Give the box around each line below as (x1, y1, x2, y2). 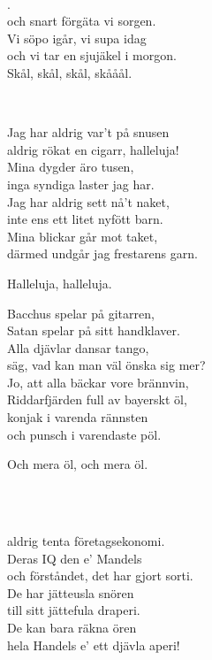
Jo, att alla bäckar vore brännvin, (7, 372, 189, 391)
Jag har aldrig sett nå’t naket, (7, 192, 170, 211)
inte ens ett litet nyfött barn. (7, 210, 163, 228)
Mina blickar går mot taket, (7, 226, 158, 245)
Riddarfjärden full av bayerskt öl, (7, 390, 187, 409)
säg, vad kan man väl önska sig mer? (7, 356, 206, 374)
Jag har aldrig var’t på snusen (7, 123, 170, 142)
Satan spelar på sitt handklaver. (7, 321, 180, 340)
